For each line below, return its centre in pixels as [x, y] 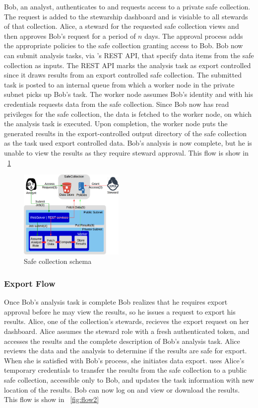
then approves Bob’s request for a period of [70, 36]
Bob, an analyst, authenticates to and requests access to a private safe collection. [127, 6]
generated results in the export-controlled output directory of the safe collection [125, 133]
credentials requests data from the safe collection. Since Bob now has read [117, 104]
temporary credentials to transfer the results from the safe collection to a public [126, 370]
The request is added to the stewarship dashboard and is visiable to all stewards [126, 16]
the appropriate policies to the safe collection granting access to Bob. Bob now [124, 45]
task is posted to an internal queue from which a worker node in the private [119, 84]
